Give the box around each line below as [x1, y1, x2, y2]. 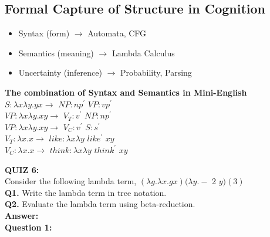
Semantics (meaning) [18, 46, 94, 59]
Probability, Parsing [120, 66, 192, 79]
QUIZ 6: [5, 163, 39, 175]
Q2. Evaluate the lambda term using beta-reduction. [5, 198, 195, 210]
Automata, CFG [87, 27, 147, 39]
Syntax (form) [18, 27, 70, 39]
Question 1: [5, 221, 52, 233]
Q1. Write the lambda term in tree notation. [5, 186, 167, 198]
